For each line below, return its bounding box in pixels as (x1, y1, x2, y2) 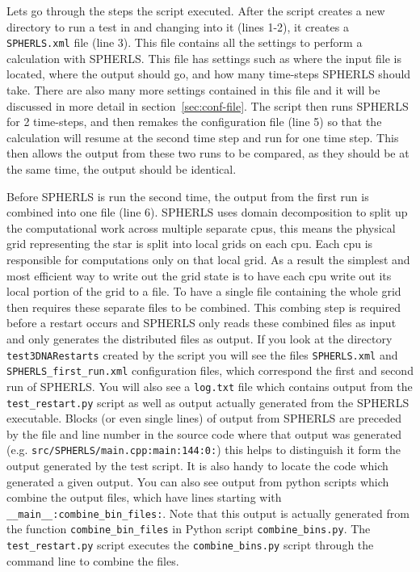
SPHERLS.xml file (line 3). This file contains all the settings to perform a (6, 34, 363, 51)
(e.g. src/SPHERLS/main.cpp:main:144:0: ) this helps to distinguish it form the (6, 441, 401, 458)
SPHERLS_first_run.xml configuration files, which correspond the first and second (6, 362, 414, 379)
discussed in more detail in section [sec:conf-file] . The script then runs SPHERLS (6, 97, 409, 114)
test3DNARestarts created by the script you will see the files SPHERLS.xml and (6, 346, 398, 363)
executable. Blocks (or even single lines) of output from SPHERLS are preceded (6, 410, 402, 427)
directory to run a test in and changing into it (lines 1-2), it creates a (6, 18, 349, 35)
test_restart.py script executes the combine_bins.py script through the (6, 536, 374, 553)
